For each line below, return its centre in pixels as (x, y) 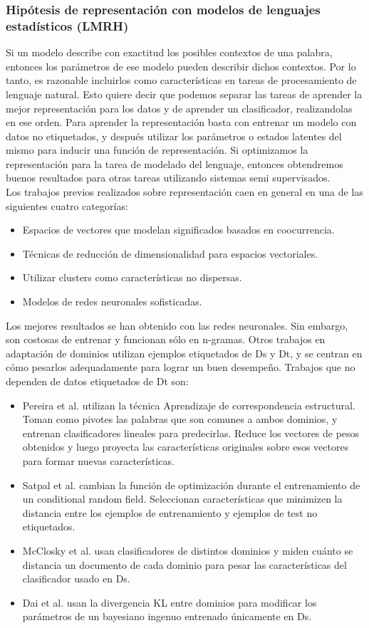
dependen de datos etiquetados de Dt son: (97, 381)
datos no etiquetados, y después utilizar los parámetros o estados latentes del (174, 136)
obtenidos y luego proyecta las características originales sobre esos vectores (186, 447)
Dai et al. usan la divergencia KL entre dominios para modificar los (170, 602)
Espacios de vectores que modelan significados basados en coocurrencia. (178, 230)
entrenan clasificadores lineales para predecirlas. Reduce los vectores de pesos (191, 433)
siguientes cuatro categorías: (67, 205)
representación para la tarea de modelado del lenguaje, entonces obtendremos (175, 163)
